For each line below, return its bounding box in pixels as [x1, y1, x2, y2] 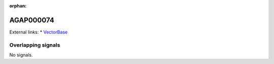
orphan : [9, 3, 27, 8]
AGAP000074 [9, 15, 54, 24]
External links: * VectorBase [9, 29, 68, 35]
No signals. [9, 52, 33, 58]
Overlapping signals [9, 41, 60, 48]
